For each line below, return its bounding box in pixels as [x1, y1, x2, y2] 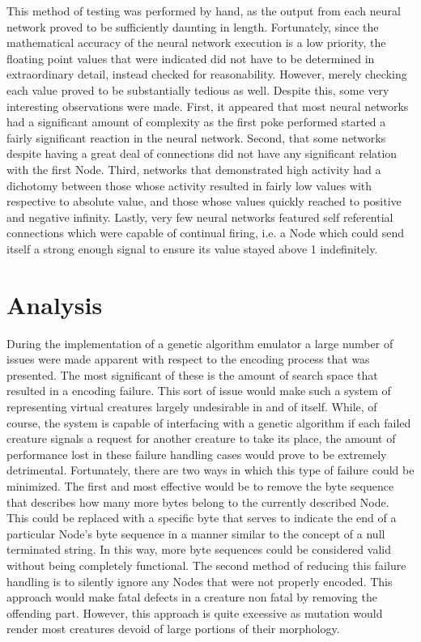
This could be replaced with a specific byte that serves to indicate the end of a [6, 509, 397, 526]
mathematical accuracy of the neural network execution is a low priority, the [6, 34, 386, 51]
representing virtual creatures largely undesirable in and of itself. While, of [6, 398, 377, 415]
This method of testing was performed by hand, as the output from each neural [6, 2, 401, 19]
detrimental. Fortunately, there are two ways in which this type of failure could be [6, 461, 415, 478]
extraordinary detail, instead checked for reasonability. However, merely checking [6, 66, 407, 83]
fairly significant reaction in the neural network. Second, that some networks [6, 129, 386, 146]
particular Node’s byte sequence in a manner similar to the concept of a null [6, 525, 385, 542]
